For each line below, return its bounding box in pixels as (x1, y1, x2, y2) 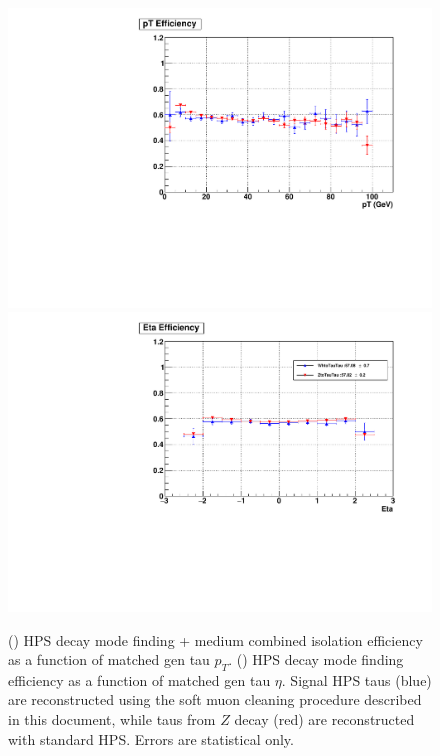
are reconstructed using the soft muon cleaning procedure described (8, 689, 422, 710)
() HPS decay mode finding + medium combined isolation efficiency (8, 629, 423, 650)
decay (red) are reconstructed (234, 709, 415, 730)
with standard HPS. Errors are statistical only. (8, 728, 294, 749)
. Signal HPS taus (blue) (281, 669, 432, 690)
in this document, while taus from (8, 709, 216, 730)
